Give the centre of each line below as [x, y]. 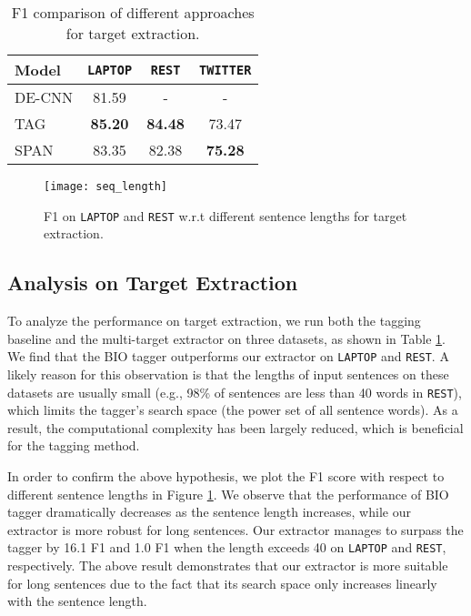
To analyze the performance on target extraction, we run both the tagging [214, 321]
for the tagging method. [74, 445]
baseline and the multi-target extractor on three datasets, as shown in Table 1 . [226, 338]
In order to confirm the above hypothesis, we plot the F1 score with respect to [226, 475]
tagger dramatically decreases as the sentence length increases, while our [209, 512]
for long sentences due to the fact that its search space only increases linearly [222, 583]
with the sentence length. [77, 601]
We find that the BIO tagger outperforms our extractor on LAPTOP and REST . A [228, 356]
